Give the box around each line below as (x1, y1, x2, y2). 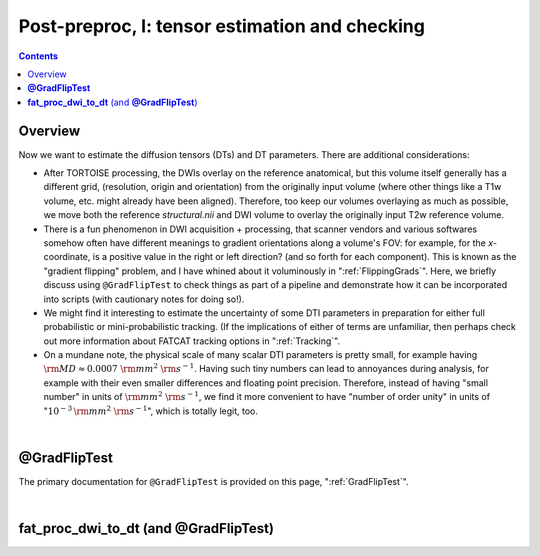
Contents (18, 50, 59, 62)
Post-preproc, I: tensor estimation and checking (18, 15, 425, 37)
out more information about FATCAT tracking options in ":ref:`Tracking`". (43, 335, 340, 347)
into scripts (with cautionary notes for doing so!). (43, 293, 245, 305)
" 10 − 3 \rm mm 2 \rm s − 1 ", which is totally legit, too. (43, 404, 259, 417)
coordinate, (43, 251, 91, 263)
